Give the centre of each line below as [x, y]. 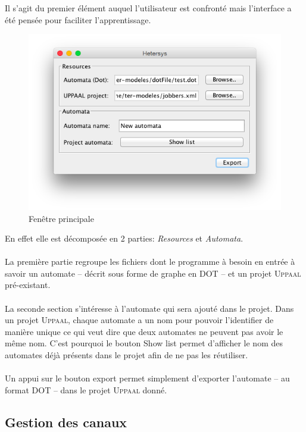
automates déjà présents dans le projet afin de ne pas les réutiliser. [127, 355]
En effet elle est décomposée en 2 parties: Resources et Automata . [124, 238]
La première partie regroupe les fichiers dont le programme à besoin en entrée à [150, 262]
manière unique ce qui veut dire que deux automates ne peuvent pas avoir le [144, 331]
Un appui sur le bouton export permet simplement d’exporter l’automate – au [147, 378]
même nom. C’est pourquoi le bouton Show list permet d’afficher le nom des [144, 343]
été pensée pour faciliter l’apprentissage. [78, 19]
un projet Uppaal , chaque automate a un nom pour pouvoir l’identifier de [139, 320]
